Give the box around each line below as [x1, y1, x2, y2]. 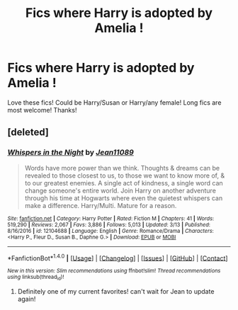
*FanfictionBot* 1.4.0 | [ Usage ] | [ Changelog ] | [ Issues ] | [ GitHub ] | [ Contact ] [7, 253, 228, 263]
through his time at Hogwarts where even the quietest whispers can [24, 193, 223, 202]
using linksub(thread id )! [7, 274, 64, 282]
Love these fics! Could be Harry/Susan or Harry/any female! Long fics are [7, 98, 222, 107]
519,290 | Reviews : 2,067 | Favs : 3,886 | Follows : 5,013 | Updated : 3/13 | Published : [7, 221, 211, 228]
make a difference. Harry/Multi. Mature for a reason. [24, 201, 177, 209]
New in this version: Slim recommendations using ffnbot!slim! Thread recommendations [7, 268, 221, 275]
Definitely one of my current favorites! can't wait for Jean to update [17, 287, 215, 295]
